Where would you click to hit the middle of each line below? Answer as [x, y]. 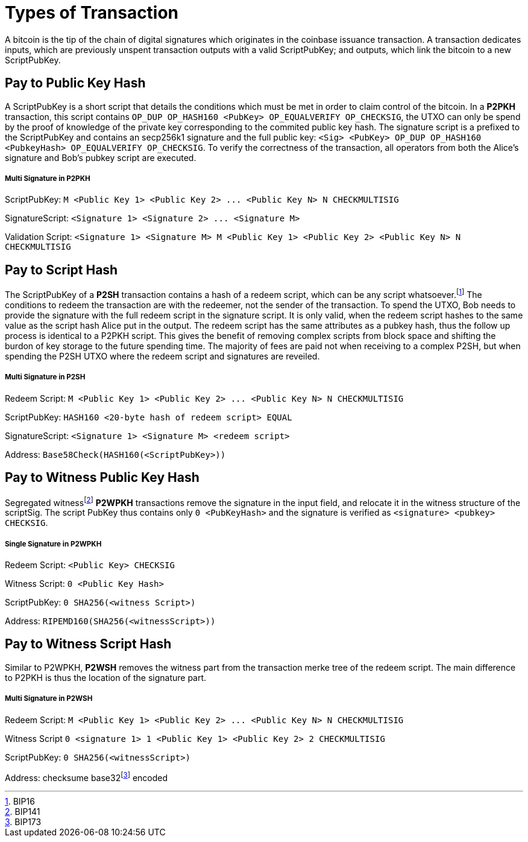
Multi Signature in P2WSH [49, 699]
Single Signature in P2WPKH [53, 544]
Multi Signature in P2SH [45, 377]
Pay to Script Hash [61, 270]
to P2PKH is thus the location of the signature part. [106, 677]
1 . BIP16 [20, 802]
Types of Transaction [92, 13]
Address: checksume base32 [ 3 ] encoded [86, 777]
